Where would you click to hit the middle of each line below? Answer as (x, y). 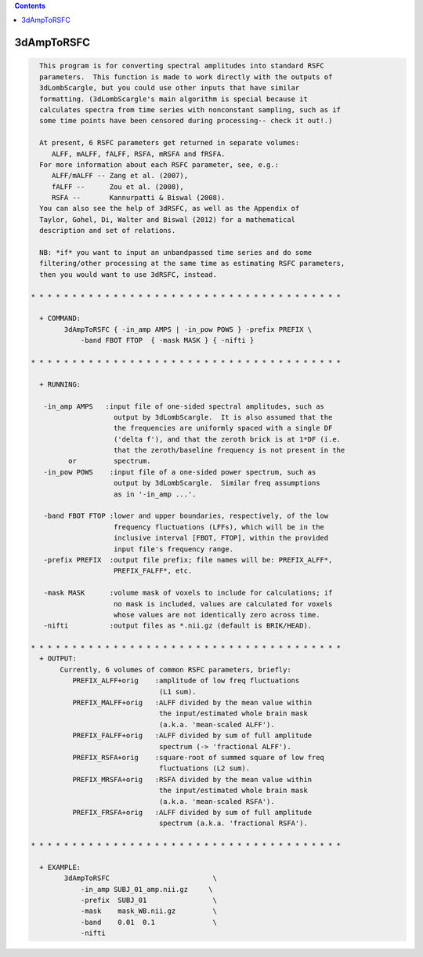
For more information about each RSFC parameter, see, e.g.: (159, 164)
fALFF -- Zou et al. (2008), (117, 187)
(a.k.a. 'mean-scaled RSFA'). (217, 801)
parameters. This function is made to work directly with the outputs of (186, 77)
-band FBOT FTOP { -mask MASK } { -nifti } (167, 340)
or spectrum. (110, 461)
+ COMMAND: (60, 318)
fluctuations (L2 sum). (204, 768)
